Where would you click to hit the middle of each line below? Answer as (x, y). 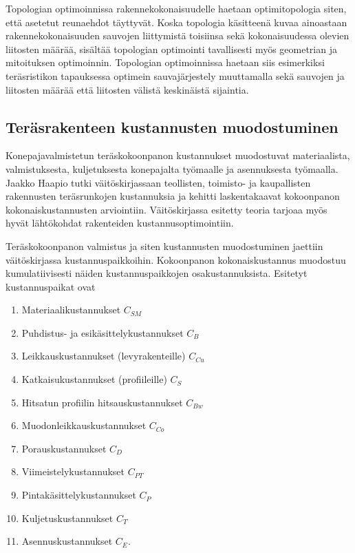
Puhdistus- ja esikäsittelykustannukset (103, 332)
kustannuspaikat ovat (51, 286)
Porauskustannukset (64, 448)
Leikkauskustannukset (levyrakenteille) (104, 356)
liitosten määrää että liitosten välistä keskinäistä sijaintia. (127, 89)
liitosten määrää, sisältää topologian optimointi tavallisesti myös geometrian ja (171, 49)
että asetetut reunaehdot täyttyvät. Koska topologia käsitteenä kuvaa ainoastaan (176, 22)
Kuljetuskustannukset (67, 518)
